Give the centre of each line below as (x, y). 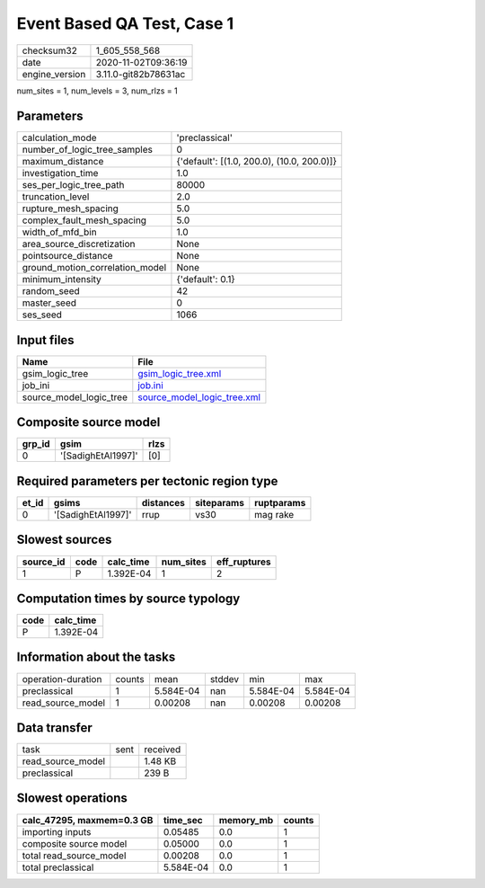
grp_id (36, 444)
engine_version (54, 74)
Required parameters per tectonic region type (147, 481)
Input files (46, 340)
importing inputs (57, 831)
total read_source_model (74, 856)
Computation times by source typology (128, 598)
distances (163, 503)
